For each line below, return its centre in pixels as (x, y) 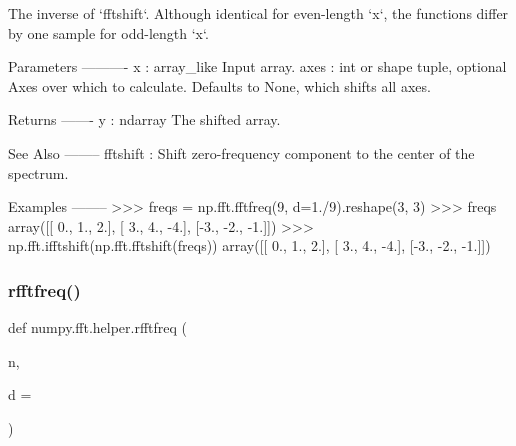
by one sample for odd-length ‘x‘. (108, 32)
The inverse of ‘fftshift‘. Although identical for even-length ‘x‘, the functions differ (258, 13)
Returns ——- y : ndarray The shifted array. (144, 119)
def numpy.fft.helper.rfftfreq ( (98, 327)
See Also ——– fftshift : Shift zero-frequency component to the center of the (241, 152)
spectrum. (38, 172)
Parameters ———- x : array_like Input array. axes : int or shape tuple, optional (257, 66)
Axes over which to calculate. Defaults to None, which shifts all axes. (219, 85)
